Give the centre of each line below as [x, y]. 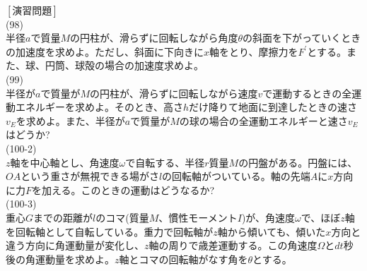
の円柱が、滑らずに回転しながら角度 [154, 38]
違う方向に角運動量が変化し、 [75, 245]
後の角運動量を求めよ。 [60, 259]
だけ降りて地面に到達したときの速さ [273, 107]
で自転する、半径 [165, 162]
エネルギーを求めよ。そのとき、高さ [99, 107]
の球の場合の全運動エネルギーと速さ [263, 120]
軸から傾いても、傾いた [272, 231]
